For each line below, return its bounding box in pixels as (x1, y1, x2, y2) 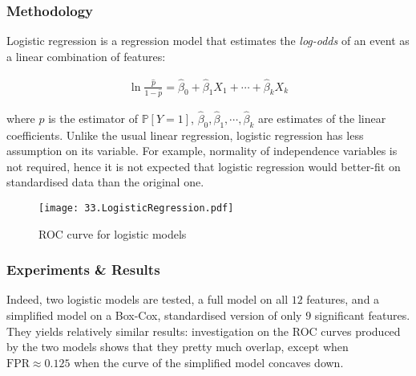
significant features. (314, 306, 410, 323)
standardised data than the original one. (6, 174, 204, 190)
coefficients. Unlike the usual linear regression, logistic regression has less (6, 126, 364, 143)
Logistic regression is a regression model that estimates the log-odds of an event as (6, 32, 410, 49)
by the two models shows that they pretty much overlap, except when (6, 338, 349, 355)
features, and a (306, 291, 380, 308)
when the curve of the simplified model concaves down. (74, 354, 344, 370)
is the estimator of (48, 109, 138, 126)
